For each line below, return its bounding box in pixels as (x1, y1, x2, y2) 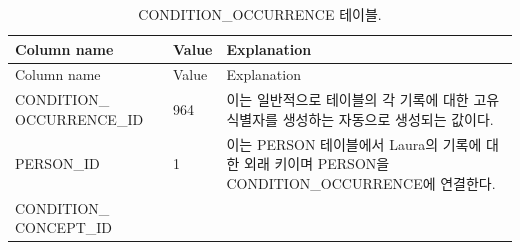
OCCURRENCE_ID (15, 108, 144, 129)
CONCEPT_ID (15, 217, 113, 238)
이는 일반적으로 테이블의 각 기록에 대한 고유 (226, 89, 500, 110)
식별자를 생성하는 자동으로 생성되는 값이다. (226, 108, 494, 129)
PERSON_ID (15, 153, 100, 174)
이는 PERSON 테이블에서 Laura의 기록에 (226, 133, 482, 154)
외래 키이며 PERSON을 (244, 153, 390, 174)
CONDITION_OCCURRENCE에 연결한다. (226, 172, 496, 193)
